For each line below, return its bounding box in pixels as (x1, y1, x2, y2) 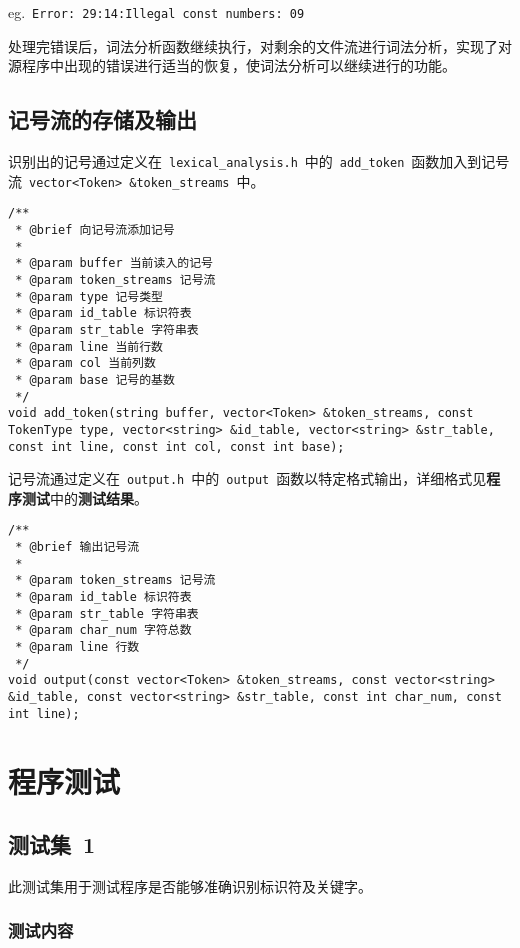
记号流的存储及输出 (8, 104, 197, 135)
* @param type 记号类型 (15, 289, 163, 304)
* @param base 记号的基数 (15, 372, 175, 387)
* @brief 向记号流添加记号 (15, 223, 175, 238)
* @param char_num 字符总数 (15, 623, 192, 638)
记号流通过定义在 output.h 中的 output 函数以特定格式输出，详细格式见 (8, 468, 487, 489)
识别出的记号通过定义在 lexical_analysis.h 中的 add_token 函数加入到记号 (8, 151, 510, 172)
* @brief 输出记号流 (15, 540, 140, 555)
